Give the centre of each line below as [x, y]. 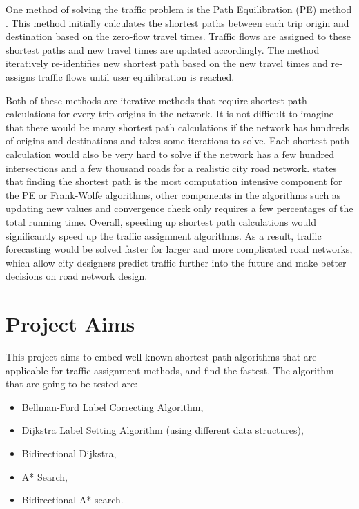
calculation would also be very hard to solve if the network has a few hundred [170, 154]
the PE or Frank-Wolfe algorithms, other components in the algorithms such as [173, 194]
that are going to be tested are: [72, 384]
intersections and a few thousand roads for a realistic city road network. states [171, 167]
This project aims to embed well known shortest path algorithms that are [161, 356]
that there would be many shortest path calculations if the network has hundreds [177, 127]
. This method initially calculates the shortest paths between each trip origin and [177, 22]
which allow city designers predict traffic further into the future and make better [176, 262]
